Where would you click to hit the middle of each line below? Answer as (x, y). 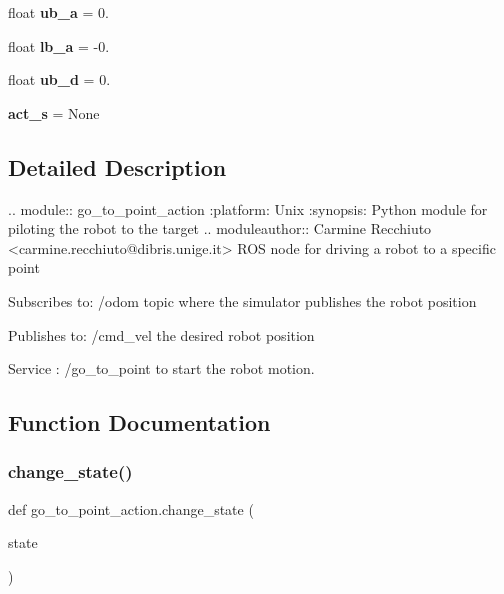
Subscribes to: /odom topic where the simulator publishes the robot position (242, 300)
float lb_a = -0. (59, 45)
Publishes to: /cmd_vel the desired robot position (161, 334)
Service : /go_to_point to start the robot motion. (161, 368)
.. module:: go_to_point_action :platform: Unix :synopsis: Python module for (248, 208)
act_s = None (54, 112)
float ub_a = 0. (58, 12)
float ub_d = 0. (59, 79)
